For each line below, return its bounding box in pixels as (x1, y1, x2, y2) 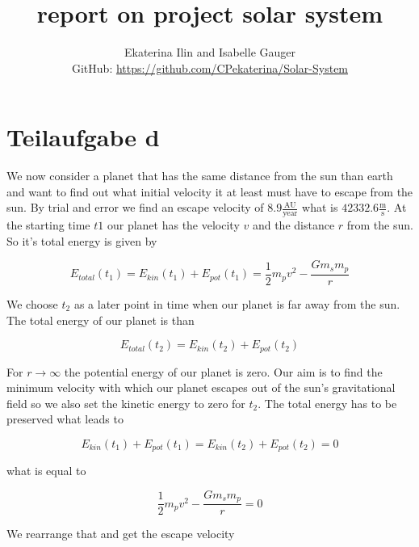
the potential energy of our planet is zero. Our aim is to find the (64, 363, 383, 380)
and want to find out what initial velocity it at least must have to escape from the (6, 183, 413, 200)
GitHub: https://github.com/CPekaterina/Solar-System (71, 59, 349, 76)
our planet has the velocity (107, 217, 240, 234)
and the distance (252, 217, 335, 234)
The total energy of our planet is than (6, 311, 195, 328)
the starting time (6, 217, 90, 234)
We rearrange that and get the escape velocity (6, 525, 235, 542)
